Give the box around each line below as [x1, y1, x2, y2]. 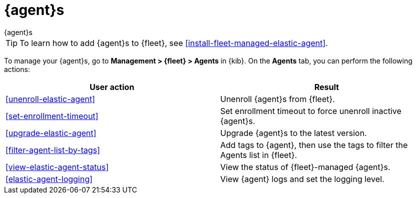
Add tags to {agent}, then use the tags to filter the [220, 139, 408, 150]
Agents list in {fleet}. [220, 149, 297, 160]
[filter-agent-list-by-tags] [6, 144, 100, 155]
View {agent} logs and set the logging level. [220, 173, 384, 184]
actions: [4, 64, 30, 73]
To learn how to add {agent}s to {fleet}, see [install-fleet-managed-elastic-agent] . [20, 37, 328, 48]
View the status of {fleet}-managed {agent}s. [220, 161, 390, 172]
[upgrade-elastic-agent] [6, 127, 97, 138]
